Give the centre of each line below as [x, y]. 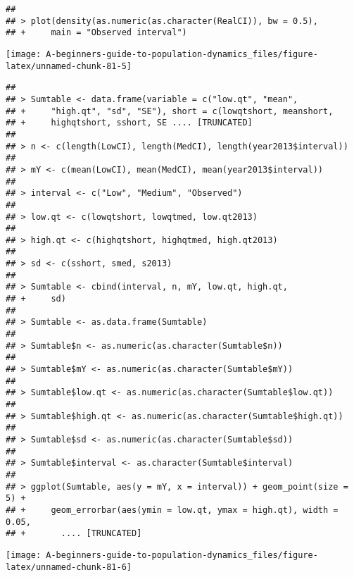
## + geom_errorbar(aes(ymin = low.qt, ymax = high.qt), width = [172, 510]
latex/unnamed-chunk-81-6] [69, 567]
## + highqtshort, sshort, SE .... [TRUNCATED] [129, 123]
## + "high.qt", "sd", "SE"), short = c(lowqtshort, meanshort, [170, 111]
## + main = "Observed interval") [96, 33]
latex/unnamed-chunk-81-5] [69, 66]
